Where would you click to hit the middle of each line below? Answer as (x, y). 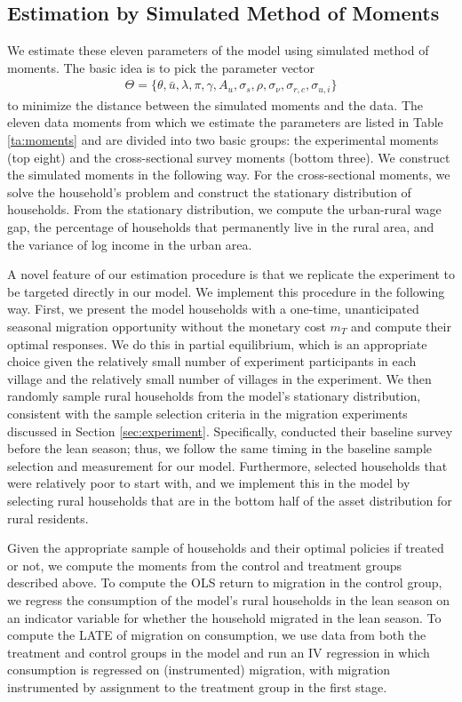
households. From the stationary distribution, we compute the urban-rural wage (224, 209)
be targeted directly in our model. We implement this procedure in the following (226, 291)
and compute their (401, 326)
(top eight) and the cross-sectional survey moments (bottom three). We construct (229, 157)
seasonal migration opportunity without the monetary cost (167, 326)
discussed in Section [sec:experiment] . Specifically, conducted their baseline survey (230, 431)
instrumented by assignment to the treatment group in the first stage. (197, 686)
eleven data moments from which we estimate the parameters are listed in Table (225, 122)
